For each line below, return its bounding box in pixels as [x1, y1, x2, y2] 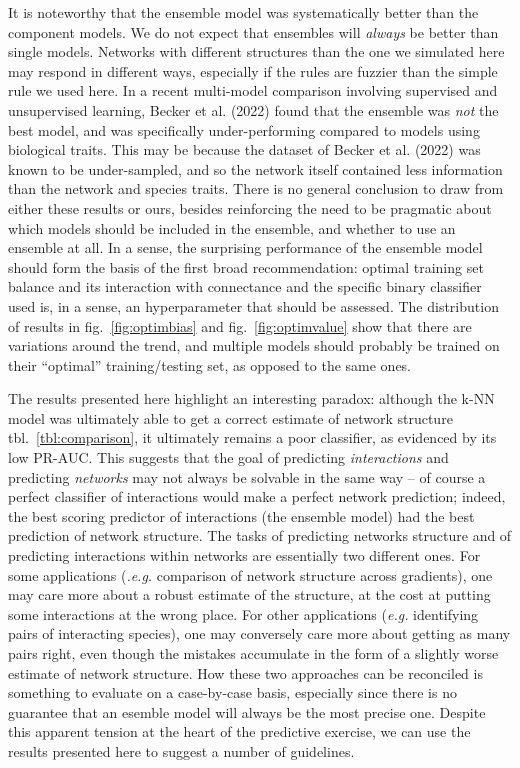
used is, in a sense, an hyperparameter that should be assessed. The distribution [8, 295, 499, 316]
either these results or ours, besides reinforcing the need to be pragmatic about [8, 197, 492, 218]
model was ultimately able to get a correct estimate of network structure [8, 407, 453, 428]
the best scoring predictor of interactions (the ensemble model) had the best [8, 505, 475, 526]
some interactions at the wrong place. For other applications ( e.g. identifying [8, 603, 479, 624]
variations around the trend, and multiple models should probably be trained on [8, 335, 500, 356]
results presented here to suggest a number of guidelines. [8, 740, 355, 761]
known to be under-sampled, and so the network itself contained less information [8, 158, 503, 179]
